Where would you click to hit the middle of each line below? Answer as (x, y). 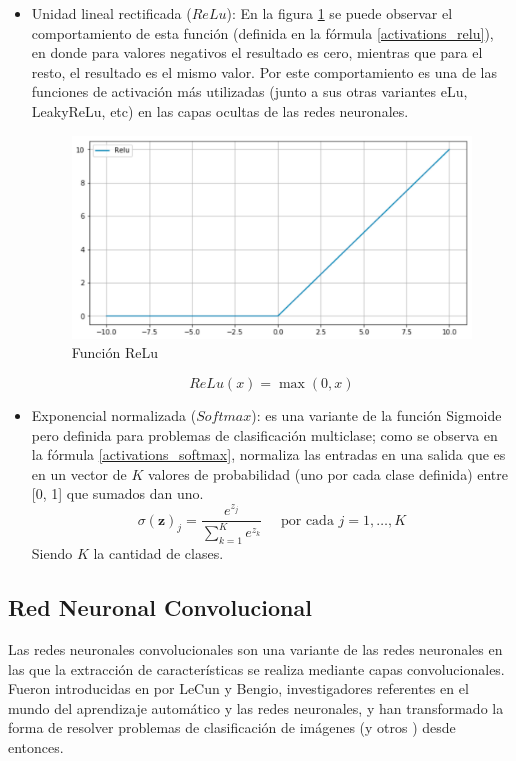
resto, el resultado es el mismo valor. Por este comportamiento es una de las (264, 71)
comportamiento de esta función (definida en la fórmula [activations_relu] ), (262, 32)
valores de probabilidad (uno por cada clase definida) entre (328, 473)
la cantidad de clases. (158, 553)
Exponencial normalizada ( (114, 414)
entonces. (36, 747)
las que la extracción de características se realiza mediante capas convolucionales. (256, 668)
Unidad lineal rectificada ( (111, 13)
